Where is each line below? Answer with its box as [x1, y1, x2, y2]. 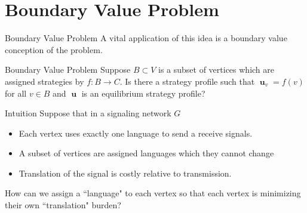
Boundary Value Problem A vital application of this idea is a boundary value [5, 32, 287, 44]
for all [5, 87, 27, 99]
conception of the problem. [5, 43, 103, 55]
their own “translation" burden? [5, 199, 121, 211]
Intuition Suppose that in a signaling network [5, 107, 171, 119]
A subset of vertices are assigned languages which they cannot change [19, 147, 274, 159]
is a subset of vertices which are [158, 63, 275, 76]
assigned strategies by [5, 75, 84, 87]
